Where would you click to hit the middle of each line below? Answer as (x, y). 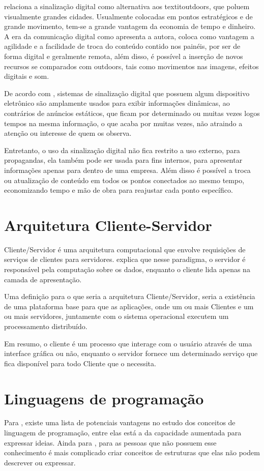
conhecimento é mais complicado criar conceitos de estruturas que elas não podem (132, 452)
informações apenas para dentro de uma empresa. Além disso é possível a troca (127, 170)
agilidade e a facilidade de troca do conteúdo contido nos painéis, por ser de (122, 46)
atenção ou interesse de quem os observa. (68, 133)
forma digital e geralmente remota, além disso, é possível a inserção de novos (124, 56)
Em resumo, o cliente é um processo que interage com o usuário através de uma (128, 343)
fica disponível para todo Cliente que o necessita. (80, 363)
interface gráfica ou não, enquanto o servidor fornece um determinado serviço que (131, 353)
